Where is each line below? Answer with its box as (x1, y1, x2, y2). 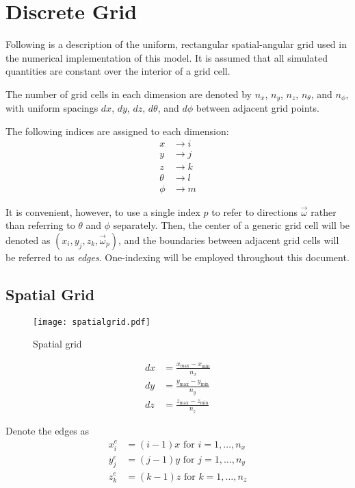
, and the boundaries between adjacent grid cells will (118, 232, 339, 247)
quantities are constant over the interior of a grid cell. (5, 64, 231, 78)
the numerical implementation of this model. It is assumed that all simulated (5, 50, 328, 64)
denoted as (5, 232, 51, 247)
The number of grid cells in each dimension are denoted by (5, 86, 252, 101)
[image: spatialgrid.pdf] (33, 317, 150, 327)
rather (311, 204, 337, 219)
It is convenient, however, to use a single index (5, 204, 200, 219)
